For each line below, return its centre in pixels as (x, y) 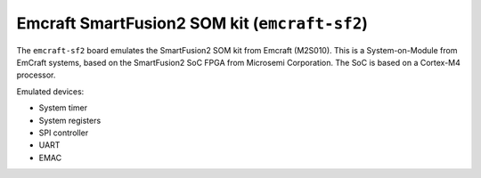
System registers (70, 120)
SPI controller (64, 133)
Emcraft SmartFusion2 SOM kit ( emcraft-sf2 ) (192, 23)
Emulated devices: (50, 91)
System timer (63, 108)
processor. (36, 75)
